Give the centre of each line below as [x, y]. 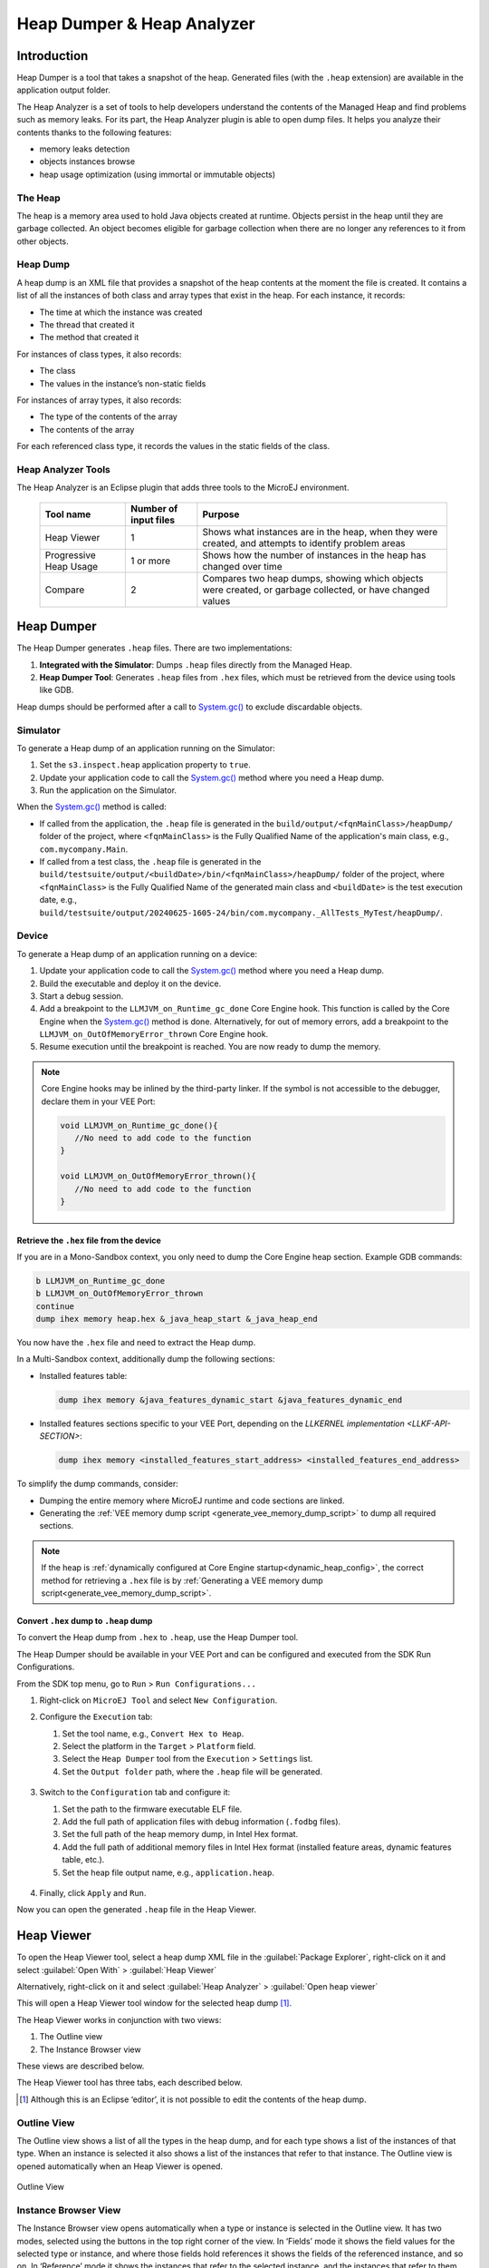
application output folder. [63, 90]
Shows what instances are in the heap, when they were [320, 532]
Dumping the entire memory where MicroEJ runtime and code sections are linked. [192, 1501]
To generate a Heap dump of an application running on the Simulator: [146, 748]
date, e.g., [58, 900]
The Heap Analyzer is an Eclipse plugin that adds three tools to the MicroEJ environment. [183, 488]
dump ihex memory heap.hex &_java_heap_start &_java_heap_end [177, 1319]
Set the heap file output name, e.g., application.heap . [168, 1872]
